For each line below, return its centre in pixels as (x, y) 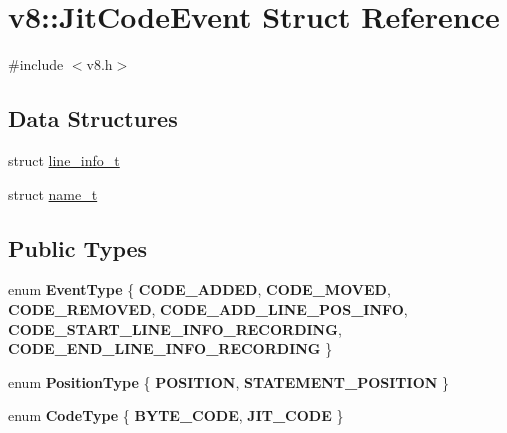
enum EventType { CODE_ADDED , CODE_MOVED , (199, 289)
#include (36, 64)
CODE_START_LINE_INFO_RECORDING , (175, 328)
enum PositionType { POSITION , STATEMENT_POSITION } (229, 381)
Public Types (78, 247)
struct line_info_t (64, 159)
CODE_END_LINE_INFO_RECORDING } (170, 348)
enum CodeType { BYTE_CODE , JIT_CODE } (176, 415)
